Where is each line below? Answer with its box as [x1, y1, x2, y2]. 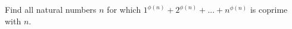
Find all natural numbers [5, 3, 97, 15]
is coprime [250, 3, 288, 15]
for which [107, 3, 141, 15]
